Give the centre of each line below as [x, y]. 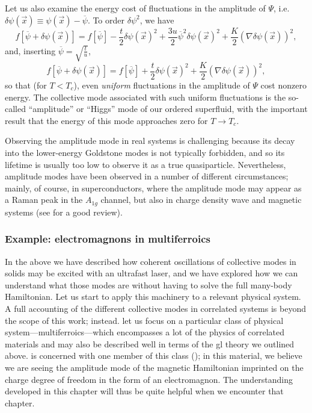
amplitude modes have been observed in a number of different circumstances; [147, 176]
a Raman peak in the [44, 200]
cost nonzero [283, 85]
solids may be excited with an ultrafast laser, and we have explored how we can [151, 273]
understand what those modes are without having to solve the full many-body [148, 284]
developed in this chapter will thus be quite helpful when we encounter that [144, 391]
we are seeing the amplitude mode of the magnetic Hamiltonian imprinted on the [154, 367]
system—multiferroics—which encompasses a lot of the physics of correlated [145, 332]
